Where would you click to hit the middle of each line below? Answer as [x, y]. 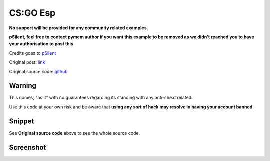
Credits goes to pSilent [33, 53]
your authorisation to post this [41, 44]
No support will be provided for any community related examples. [79, 28]
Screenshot [28, 147]
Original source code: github [38, 71]
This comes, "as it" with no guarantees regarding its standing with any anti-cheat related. [101, 98]
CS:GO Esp [32, 13]
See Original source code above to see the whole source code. [75, 133]
